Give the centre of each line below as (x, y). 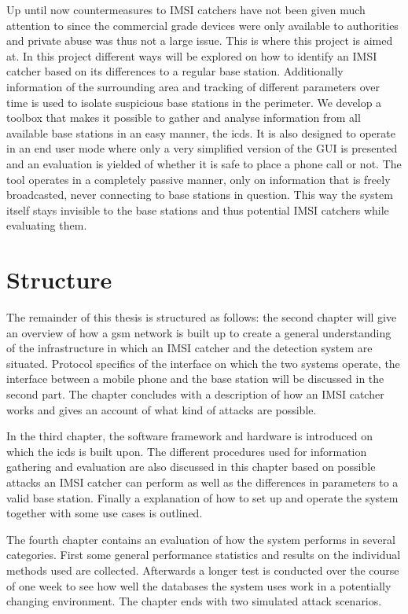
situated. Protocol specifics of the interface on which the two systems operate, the (203, 363)
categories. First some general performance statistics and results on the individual (204, 555)
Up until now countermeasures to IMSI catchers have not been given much (186, 9)
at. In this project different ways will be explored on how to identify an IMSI (192, 55)
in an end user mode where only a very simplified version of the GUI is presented (202, 148)
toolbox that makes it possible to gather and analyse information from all (184, 118)
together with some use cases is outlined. (105, 513)
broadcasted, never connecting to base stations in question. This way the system (200, 195)
